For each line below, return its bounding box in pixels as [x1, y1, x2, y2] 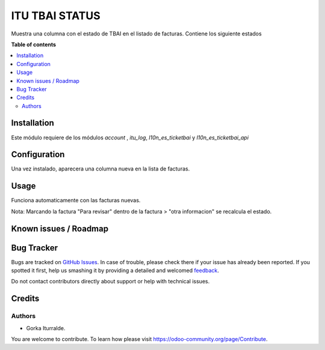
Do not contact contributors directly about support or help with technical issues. [11, 278, 210, 285]
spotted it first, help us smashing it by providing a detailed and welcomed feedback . [11, 267, 220, 274]
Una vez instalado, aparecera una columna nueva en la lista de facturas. [11, 165, 190, 172]
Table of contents [11, 41, 57, 48]
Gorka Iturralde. [26, 324, 66, 331]
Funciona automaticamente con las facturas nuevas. [11, 197, 141, 204]
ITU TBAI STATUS [11, 9, 101, 22]
